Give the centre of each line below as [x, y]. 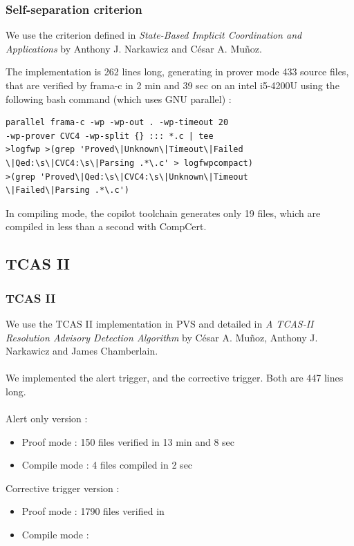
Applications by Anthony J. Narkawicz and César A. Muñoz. [134, 48]
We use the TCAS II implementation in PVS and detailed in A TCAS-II [160, 323]
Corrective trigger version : [63, 488]
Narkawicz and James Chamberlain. [82, 351]
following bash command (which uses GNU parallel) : [119, 98]
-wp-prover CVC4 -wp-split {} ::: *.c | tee [110, 136]
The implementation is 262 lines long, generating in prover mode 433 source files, [177, 72]
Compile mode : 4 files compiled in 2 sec [107, 465]
